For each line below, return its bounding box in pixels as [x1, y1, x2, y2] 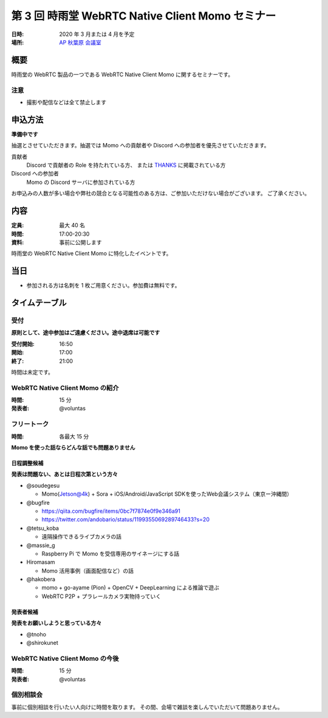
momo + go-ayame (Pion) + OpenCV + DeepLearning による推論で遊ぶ [41, 584, 220, 591]
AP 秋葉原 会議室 [59, 38, 101, 46]
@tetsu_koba [26, 524, 59, 532]
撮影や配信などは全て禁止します [26, 98, 106, 106]
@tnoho [26, 630, 47, 638]
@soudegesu [26, 482, 60, 489]
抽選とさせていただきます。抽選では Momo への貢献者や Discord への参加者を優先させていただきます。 [11, 142, 270, 149]
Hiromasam [26, 558, 55, 566]
